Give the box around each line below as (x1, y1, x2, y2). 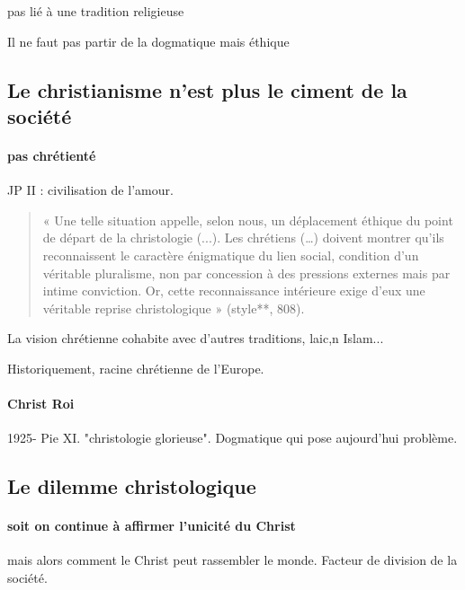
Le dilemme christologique (7, 472, 256, 500)
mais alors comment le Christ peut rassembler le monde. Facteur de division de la (7, 550, 458, 569)
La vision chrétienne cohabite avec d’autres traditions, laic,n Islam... (7, 329, 384, 348)
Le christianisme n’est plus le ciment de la (7, 75, 407, 103)
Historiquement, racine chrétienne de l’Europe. (7, 358, 264, 377)
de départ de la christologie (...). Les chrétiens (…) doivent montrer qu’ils (42, 228, 444, 247)
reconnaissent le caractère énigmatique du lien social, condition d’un (42, 245, 419, 264)
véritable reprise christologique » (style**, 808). (42, 298, 305, 317)
